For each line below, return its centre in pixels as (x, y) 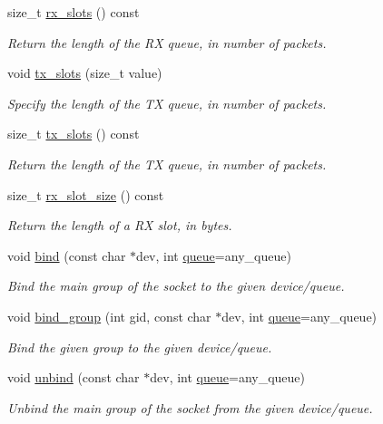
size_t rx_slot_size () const (86, 194)
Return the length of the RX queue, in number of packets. (167, 42)
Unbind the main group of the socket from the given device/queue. (190, 407)
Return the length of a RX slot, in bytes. (120, 225)
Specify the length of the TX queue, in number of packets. (167, 103)
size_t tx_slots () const (74, 134)
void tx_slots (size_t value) (85, 73)
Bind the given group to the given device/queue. (140, 347)
